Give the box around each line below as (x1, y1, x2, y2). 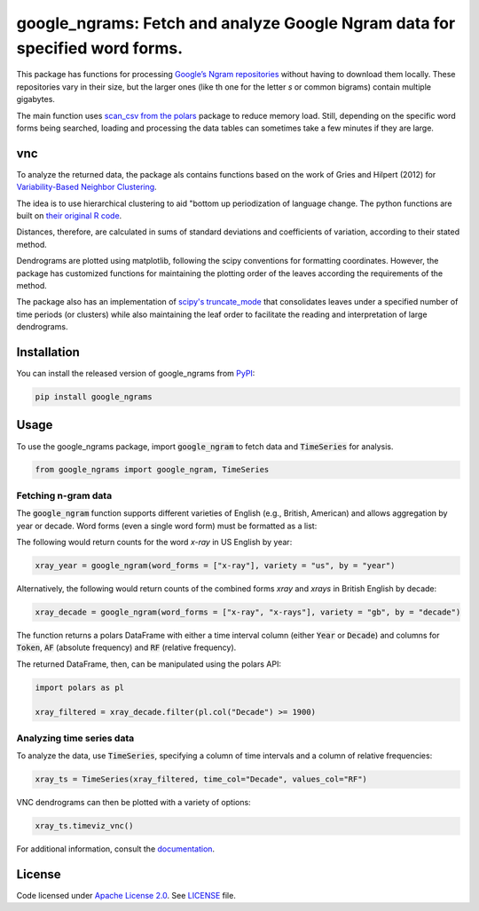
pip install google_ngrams (35, 392, 153, 401)
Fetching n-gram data (16, 489, 113, 502)
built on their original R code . (16, 210, 122, 221)
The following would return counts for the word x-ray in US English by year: (16, 537, 293, 547)
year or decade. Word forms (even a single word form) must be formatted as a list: (16, 520, 318, 531)
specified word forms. (16, 38, 184, 58)
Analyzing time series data (16, 732, 135, 744)
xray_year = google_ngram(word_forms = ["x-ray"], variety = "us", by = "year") (35, 560, 396, 570)
